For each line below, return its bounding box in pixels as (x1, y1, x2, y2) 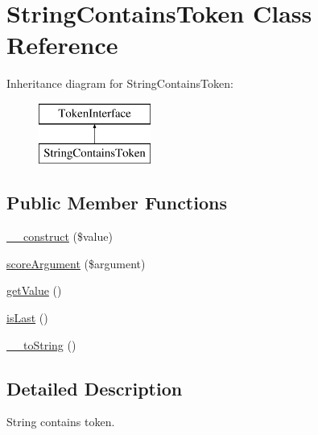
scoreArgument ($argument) (6, 255, 146, 271)
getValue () (6, 282, 62, 299)
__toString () (6, 336, 76, 353)
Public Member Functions (6, 190, 227, 215)
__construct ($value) (6, 228, 113, 245)
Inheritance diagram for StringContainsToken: (6, 75, 233, 92)
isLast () (6, 309, 48, 326)
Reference (6, 28, 118, 61)
